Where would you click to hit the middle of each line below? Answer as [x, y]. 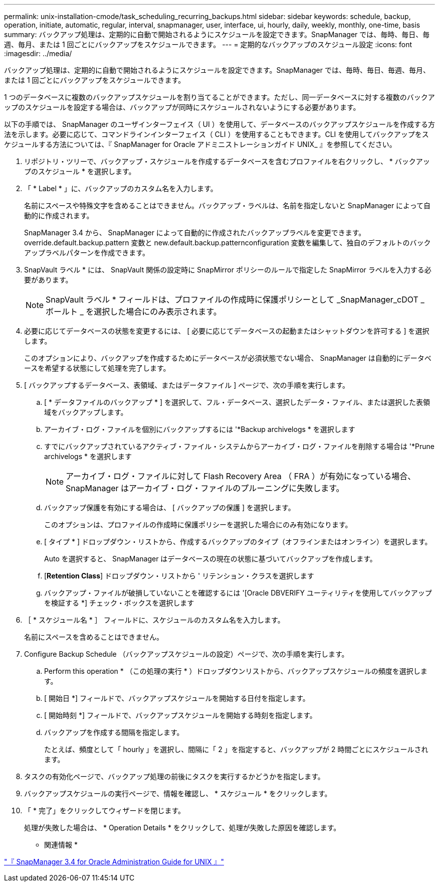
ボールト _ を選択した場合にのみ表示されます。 [134, 312]
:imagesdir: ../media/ [38, 53]
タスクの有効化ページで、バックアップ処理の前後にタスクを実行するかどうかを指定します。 [174, 776]
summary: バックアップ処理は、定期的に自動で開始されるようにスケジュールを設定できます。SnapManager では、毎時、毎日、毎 [217, 34]
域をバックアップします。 [86, 412]
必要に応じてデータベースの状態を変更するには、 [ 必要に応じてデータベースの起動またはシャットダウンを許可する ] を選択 [227, 331]
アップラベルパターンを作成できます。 [87, 253]
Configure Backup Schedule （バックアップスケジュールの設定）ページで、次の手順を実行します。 [186, 654]
